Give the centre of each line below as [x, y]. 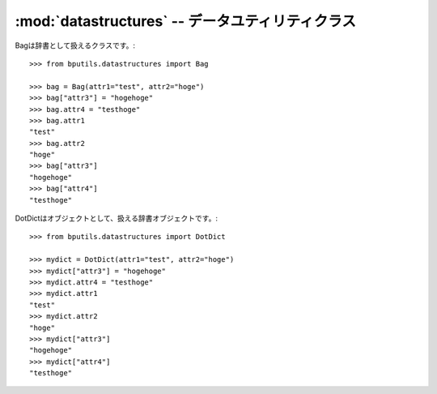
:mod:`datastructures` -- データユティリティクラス [185, 21]
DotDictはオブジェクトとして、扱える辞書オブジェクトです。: [117, 218]
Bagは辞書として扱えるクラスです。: [75, 45]
